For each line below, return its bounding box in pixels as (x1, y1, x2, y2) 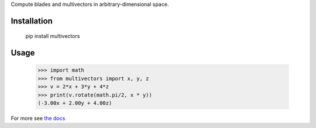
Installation (11, 16, 53, 26)
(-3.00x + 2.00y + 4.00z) (37, 99, 112, 106)
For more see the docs (11, 115, 66, 122)
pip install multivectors (25, 33, 80, 40)
